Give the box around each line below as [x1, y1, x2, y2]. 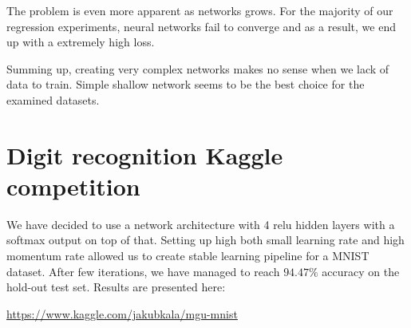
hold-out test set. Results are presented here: [6, 279, 226, 295]
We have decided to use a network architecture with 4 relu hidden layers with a [6, 215, 395, 232]
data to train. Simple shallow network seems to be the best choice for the [6, 76, 365, 93]
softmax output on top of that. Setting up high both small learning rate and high [6, 231, 405, 248]
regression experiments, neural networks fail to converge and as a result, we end [6, 18, 396, 34]
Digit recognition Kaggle [6, 138, 283, 171]
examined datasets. [6, 91, 100, 108]
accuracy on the [322, 263, 400, 279]
